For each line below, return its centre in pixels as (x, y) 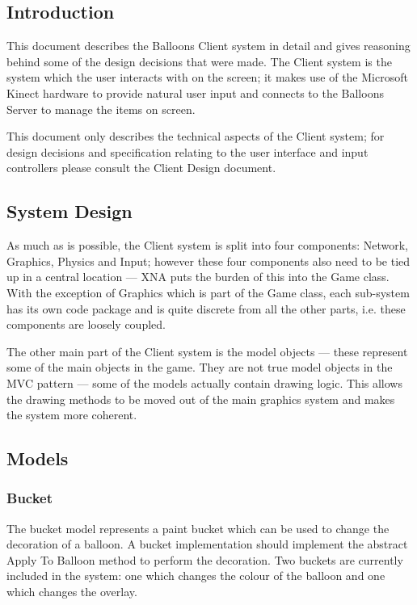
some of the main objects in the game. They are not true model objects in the (200, 367)
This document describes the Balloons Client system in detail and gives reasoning (208, 46)
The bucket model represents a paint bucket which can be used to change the (198, 528)
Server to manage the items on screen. (101, 109)
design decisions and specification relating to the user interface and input (187, 151)
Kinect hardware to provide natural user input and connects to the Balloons (195, 92)
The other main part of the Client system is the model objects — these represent (207, 351)
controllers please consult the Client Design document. (141, 168)
